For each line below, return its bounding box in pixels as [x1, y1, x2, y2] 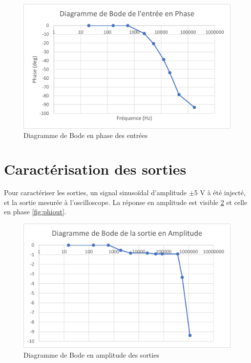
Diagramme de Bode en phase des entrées [23, 130, 148, 140]
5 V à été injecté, [194, 187, 246, 197]
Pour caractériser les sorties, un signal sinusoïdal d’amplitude [4, 187, 187, 197]
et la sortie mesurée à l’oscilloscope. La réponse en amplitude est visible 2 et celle [4, 197, 248, 207]
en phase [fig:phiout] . [4, 206, 66, 217]
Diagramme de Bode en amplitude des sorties [23, 349, 159, 360]
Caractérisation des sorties [4, 159, 187, 179]
